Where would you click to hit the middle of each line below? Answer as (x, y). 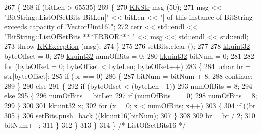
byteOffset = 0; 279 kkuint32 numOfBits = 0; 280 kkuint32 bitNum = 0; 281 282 (129, 56)
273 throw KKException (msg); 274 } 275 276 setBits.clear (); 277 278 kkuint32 (127, 46)
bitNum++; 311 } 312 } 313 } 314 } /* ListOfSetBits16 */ (95, 125)
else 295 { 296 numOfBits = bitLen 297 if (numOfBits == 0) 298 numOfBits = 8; (131, 95)
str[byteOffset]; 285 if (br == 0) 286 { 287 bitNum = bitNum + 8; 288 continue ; (128, 76)
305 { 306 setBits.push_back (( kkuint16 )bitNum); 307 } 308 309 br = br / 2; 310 (130, 115)
